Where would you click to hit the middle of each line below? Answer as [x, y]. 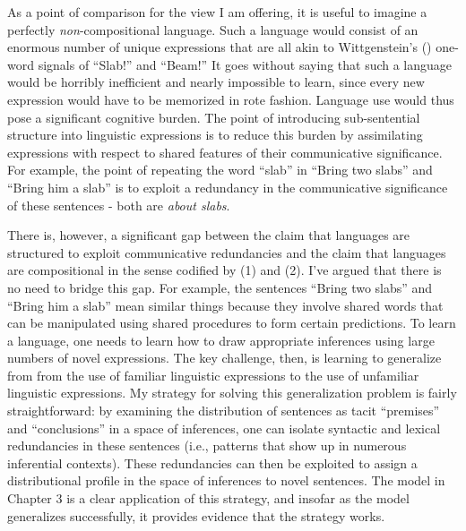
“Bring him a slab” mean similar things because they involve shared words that [225, 305]
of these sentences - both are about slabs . [119, 205]
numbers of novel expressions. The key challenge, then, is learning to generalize [224, 358]
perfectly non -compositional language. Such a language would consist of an [213, 29]
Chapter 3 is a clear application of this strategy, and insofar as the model [208, 498]
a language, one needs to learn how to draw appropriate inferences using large [221, 340]
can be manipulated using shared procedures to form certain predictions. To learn [232, 323]
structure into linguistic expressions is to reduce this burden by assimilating [215, 135]
